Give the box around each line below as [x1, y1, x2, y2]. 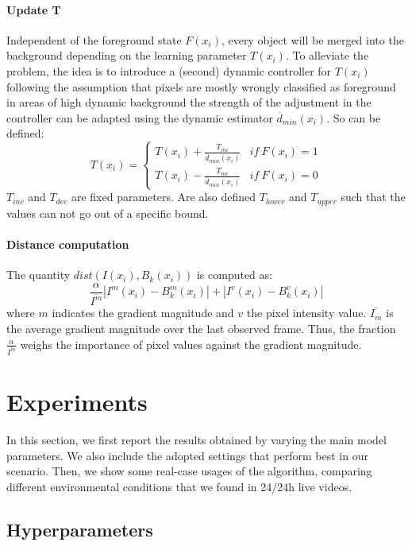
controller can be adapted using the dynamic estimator [6, 109, 273, 126]
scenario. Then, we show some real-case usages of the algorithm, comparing [6, 463, 372, 479]
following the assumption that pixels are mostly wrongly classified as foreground [6, 78, 396, 95]
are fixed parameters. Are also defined [71, 188, 256, 205]
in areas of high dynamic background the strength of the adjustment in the [6, 94, 372, 110]
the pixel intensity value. [246, 304, 367, 321]
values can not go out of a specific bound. [6, 204, 209, 221]
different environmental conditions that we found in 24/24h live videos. [6, 478, 352, 494]
